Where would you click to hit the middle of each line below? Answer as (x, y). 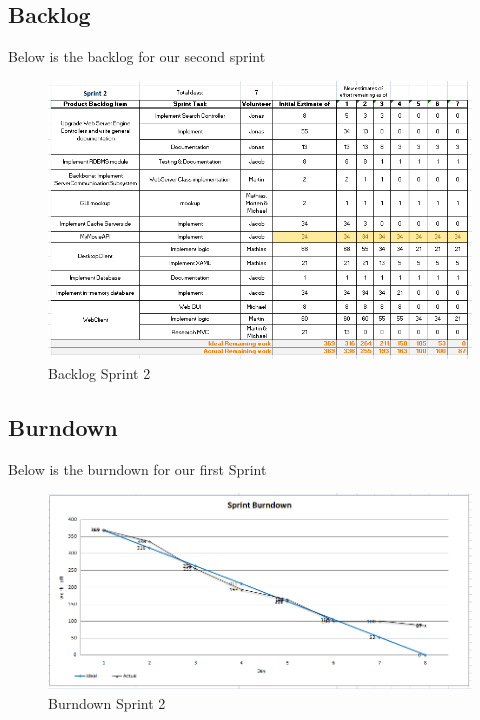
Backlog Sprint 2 (99, 372)
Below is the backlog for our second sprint (137, 56)
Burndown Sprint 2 (107, 702)
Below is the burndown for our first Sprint (137, 468)
